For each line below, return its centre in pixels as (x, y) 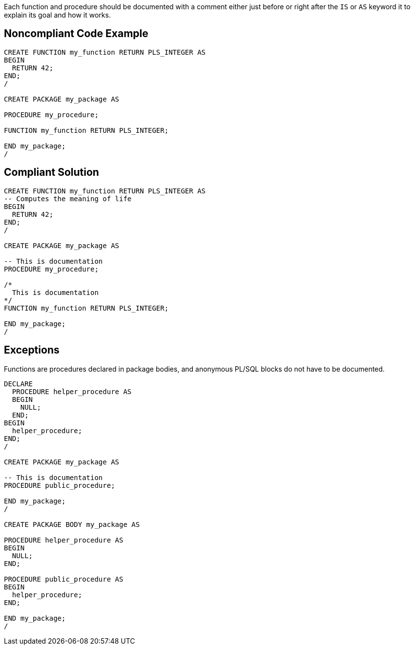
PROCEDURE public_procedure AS (64, 579)
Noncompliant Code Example (76, 34)
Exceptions (32, 350)
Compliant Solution (52, 172)
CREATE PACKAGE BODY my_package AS (72, 524)
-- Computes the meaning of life (68, 199)
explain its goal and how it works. (57, 15)
